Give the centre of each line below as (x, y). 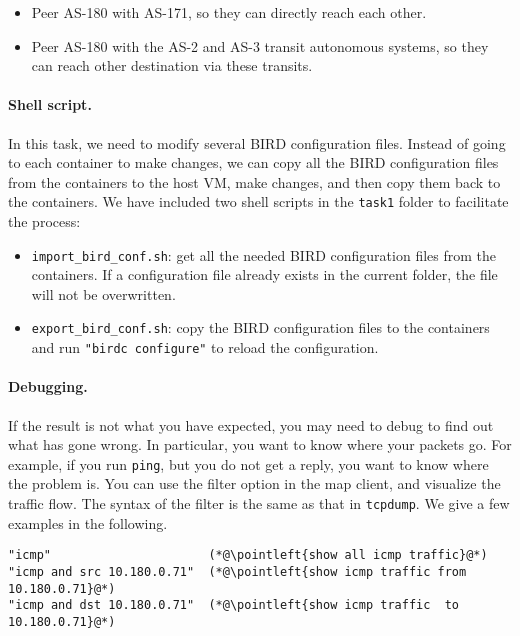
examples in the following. (88, 522)
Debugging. (48, 386)
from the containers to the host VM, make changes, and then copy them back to (254, 181)
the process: (44, 221)
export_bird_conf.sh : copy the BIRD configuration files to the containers (260, 327)
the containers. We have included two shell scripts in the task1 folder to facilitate (258, 201)
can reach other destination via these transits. (172, 65)
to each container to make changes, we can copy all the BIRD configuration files (253, 162)
